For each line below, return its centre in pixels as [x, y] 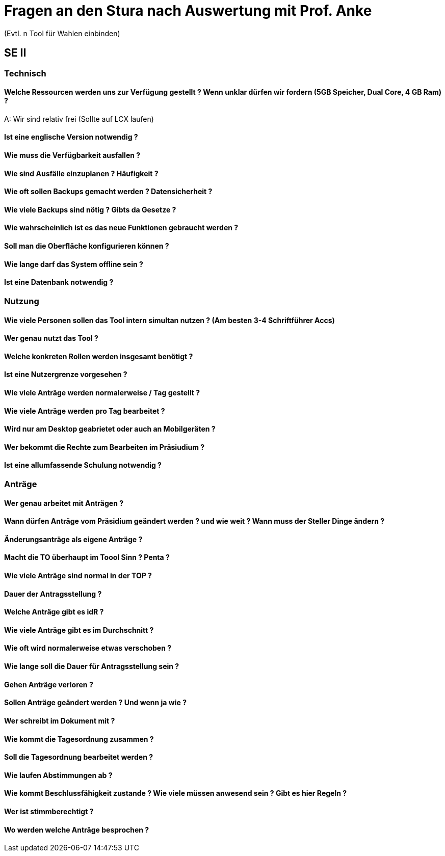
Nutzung [22, 301]
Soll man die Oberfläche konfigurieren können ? [87, 246]
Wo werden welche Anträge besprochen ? [77, 830]
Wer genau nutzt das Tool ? [51, 338]
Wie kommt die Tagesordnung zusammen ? [79, 739]
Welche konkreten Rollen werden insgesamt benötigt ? [99, 356]
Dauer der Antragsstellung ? [53, 594]
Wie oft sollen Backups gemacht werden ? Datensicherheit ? [108, 192]
